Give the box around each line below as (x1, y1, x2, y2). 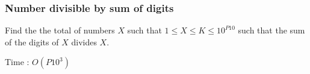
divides (71, 35, 97, 48)
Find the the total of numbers (5, 24, 115, 36)
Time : (5, 55, 29, 68)
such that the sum (238, 24, 305, 36)
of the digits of (5, 35, 59, 48)
